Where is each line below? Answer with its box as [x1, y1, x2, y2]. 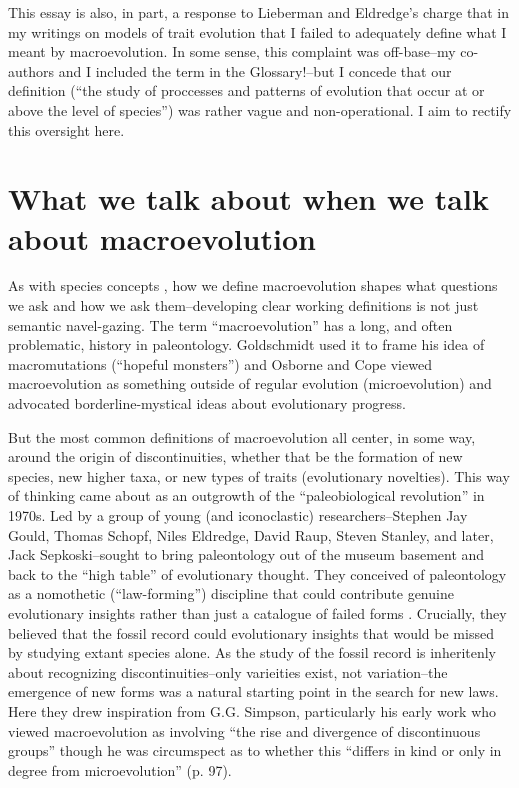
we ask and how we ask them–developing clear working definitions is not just [8, 295, 479, 316]
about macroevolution [8, 217, 316, 258]
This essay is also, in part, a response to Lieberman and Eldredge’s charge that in [8, 2, 509, 22]
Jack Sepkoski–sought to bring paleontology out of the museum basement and [8, 544, 485, 565]
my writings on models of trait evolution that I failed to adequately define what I [8, 21, 507, 42]
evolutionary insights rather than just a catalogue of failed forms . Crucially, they [8, 602, 507, 623]
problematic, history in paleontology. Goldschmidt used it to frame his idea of [8, 334, 485, 355]
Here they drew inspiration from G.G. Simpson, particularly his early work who [8, 700, 497, 721]
